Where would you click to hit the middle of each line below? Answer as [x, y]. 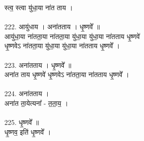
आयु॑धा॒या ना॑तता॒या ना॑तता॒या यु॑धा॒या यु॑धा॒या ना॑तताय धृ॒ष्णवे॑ [72, 36]
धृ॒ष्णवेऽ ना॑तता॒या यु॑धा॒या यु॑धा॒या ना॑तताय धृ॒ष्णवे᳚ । [62, 46]
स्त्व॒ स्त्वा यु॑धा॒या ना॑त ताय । [39, 7]
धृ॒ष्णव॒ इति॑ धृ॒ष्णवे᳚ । [28, 131]
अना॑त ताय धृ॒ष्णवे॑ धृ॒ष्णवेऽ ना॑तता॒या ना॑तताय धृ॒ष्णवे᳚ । [67, 74]
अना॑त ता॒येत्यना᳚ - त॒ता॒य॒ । [36, 103]
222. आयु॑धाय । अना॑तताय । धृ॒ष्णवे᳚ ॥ [52, 27]
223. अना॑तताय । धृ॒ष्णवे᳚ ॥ [38, 65]
